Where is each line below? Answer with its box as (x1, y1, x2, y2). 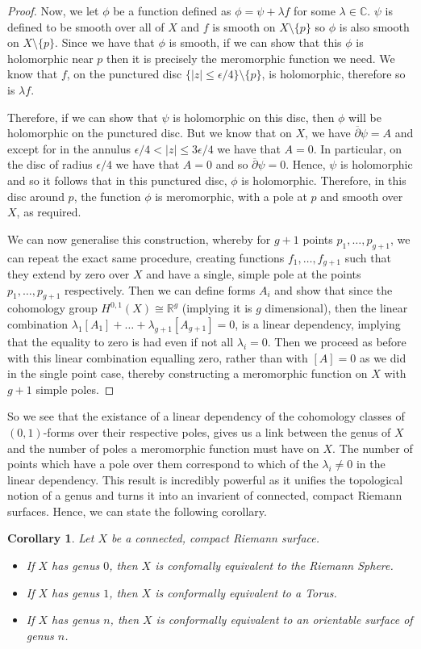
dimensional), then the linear (265, 299, 408, 316)
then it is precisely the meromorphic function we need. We (106, 49, 395, 66)
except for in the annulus (7, 140, 131, 157)
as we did (359, 349, 406, 366)
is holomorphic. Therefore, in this (241, 171, 406, 188)
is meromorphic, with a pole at (155, 187, 307, 204)
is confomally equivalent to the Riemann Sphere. (155, 557, 394, 574)
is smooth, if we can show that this (169, 34, 342, 51)
